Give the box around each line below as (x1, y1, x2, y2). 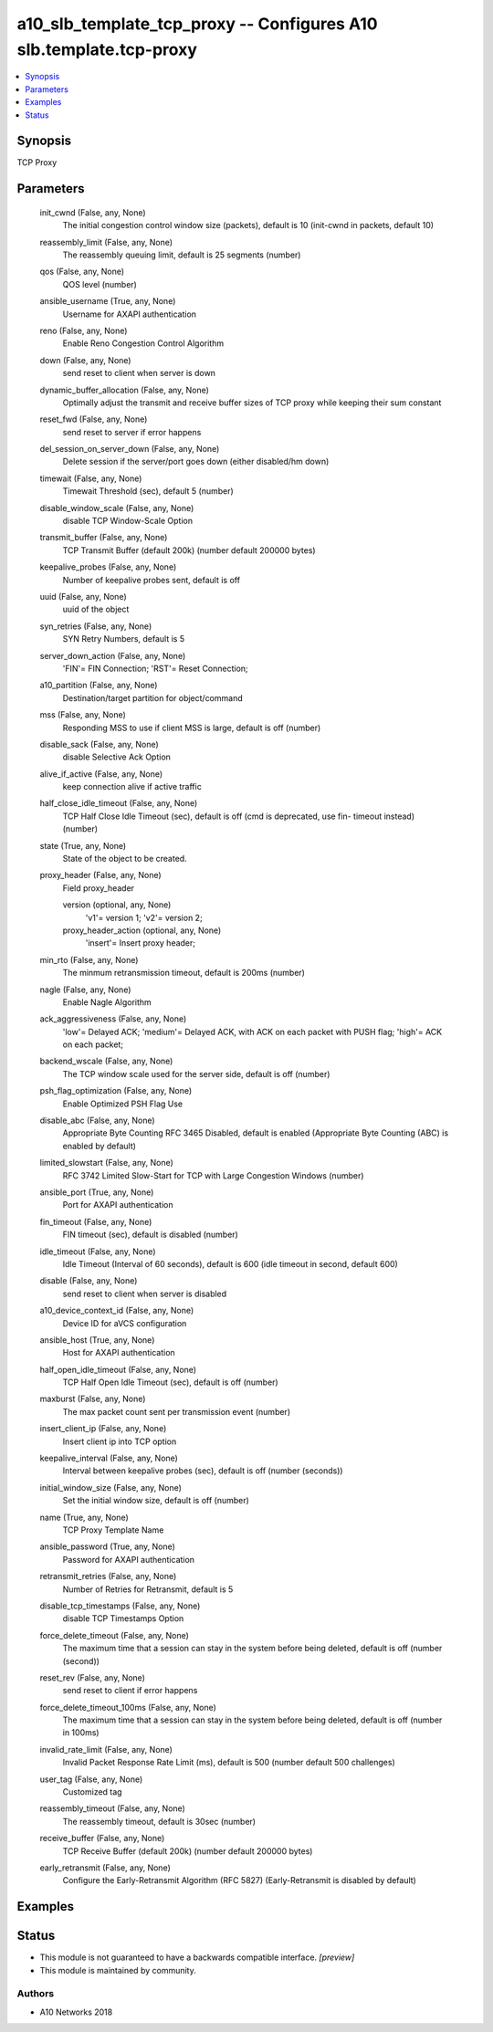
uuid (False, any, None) (39, 591, 127, 602)
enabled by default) (62, 1140, 137, 1151)
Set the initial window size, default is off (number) (62, 1495, 250, 1506)
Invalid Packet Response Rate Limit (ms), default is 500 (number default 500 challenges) (62, 1757, 396, 1768)
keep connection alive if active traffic (62, 781, 203, 792)
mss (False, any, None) (39, 709, 127, 720)
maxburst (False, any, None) (39, 1393, 146, 1405)
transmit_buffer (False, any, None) (39, 532, 168, 543)
